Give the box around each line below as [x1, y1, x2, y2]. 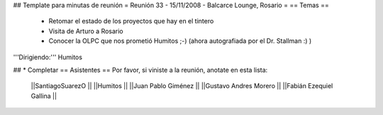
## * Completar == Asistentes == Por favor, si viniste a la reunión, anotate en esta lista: [13, 66, 268, 74]
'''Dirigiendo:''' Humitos [13, 53, 83, 61]
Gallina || [30, 92, 57, 100]
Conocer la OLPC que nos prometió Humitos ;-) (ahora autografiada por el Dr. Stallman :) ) [48, 37, 312, 45]
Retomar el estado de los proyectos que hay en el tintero [48, 17, 214, 25]
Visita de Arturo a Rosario [48, 27, 123, 35]
